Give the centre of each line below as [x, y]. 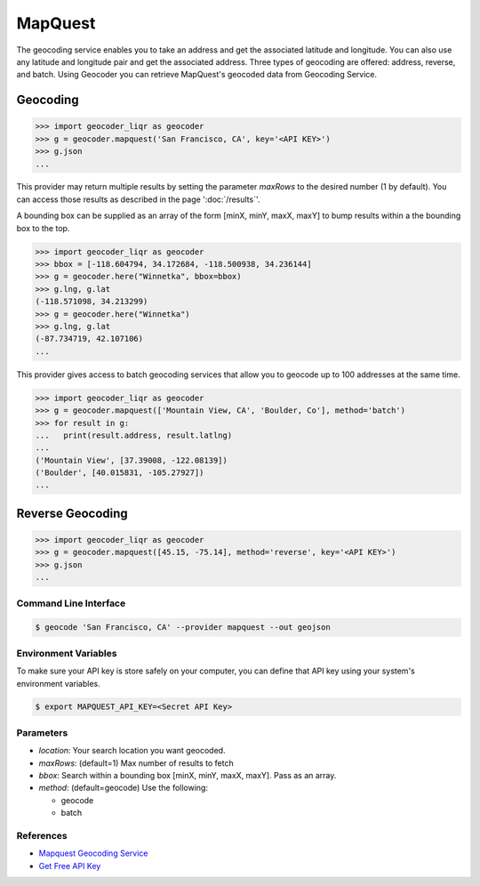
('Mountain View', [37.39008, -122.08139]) [132, 460]
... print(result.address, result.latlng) [134, 435]
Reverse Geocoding [72, 513]
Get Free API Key [70, 866]
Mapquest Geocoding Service [93, 853]
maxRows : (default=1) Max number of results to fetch [136, 763]
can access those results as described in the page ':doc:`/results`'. [138, 199]
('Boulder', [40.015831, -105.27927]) [120, 473]
